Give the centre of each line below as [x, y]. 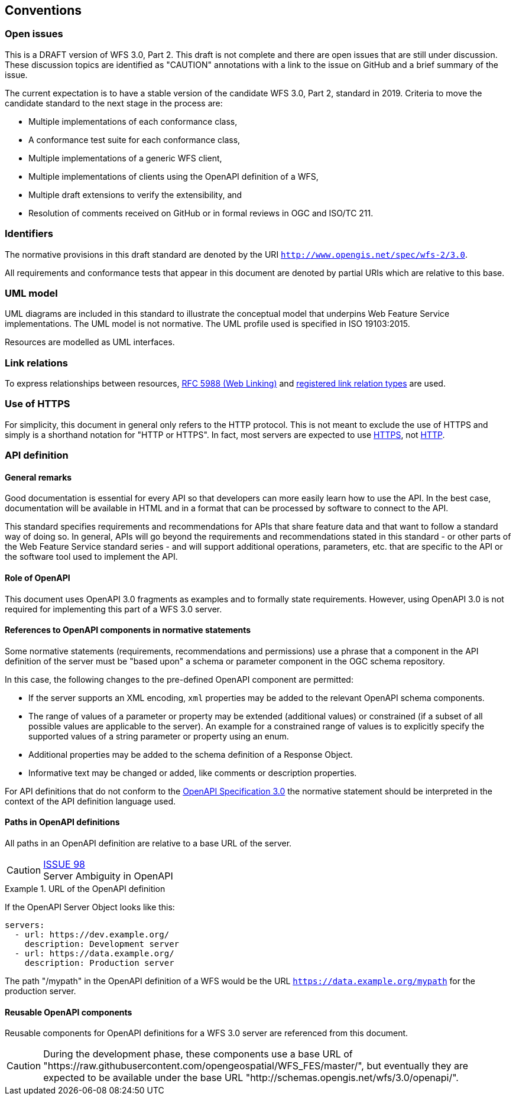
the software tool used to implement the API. [91, 557]
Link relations [36, 363]
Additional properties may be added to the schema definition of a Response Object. [191, 754]
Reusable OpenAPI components [69, 1012]
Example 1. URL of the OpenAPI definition [85, 889]
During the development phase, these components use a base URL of [198, 1054]
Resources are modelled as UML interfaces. [90, 342]
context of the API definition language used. [90, 801]
